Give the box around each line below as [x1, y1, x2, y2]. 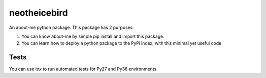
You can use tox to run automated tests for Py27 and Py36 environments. [9, 66, 158, 72]
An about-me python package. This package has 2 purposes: [9, 25, 134, 30]
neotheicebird [9, 7, 68, 18]
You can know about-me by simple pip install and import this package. [21, 33, 165, 39]
